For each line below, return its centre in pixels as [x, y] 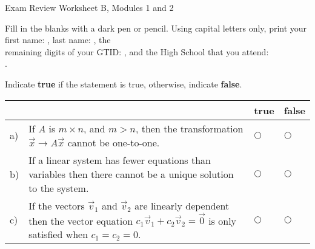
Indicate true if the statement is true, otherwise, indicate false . [124, 84]
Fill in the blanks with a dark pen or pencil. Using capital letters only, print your [156, 28]
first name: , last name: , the [58, 40]
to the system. [59, 188]
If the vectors [57, 205]
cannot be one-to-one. [114, 142]
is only [223, 220]
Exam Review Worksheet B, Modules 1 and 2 [89, 7]
